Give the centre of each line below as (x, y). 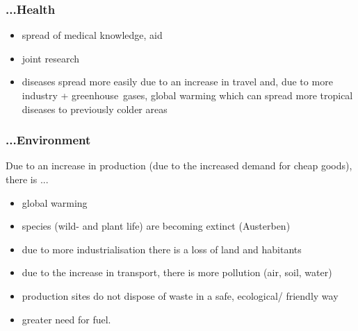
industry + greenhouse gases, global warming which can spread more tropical (187, 95)
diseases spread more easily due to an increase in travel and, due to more (177, 82)
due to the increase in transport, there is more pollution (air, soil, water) (177, 272)
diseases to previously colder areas (95, 109)
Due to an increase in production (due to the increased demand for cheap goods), (179, 165)
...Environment (48, 140)
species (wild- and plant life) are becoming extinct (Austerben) (156, 226)
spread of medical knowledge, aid (92, 35)
